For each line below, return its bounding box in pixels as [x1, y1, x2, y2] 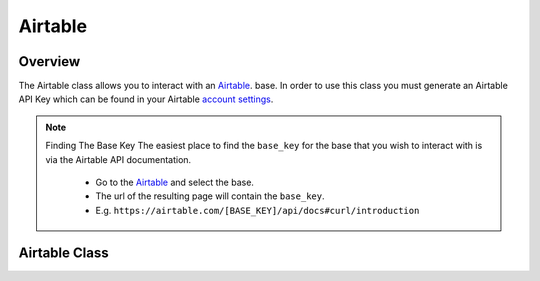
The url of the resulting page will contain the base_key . [95, 190, 325, 202]
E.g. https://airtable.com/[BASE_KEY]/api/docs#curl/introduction [95, 204, 420, 216]
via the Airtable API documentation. [45, 153, 192, 165]
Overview [18, 53, 81, 70]
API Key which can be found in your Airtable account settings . [18, 93, 274, 105]
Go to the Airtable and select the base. [95, 176, 255, 189]
